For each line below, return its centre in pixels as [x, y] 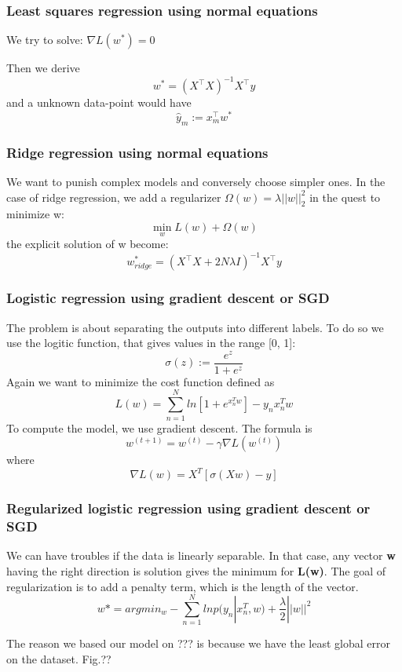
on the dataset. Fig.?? [59, 658]
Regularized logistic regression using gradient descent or [188, 508]
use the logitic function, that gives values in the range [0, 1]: [151, 343]
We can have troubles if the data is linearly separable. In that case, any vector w [201, 555]
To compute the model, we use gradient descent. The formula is [159, 427]
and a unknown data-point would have [99, 102]
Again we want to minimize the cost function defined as [141, 381]
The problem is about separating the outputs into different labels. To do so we [195, 327]
